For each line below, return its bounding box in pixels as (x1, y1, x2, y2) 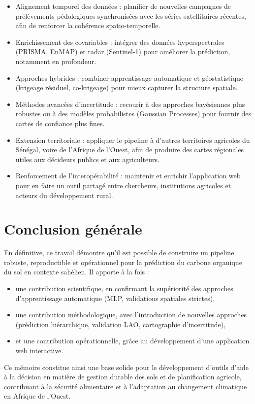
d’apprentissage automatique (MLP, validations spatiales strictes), (15, 293, 215, 303)
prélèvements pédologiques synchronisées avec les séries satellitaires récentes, (15, 10, 246, 21)
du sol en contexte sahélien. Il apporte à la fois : (4, 267, 149, 277)
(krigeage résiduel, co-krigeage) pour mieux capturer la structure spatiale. (15, 82, 238, 93)
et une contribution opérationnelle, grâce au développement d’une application (15, 336, 250, 346)
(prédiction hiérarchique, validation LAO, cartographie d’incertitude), (15, 319, 226, 329)
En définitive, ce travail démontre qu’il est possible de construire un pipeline (4, 247, 234, 258)
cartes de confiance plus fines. (15, 118, 105, 128)
